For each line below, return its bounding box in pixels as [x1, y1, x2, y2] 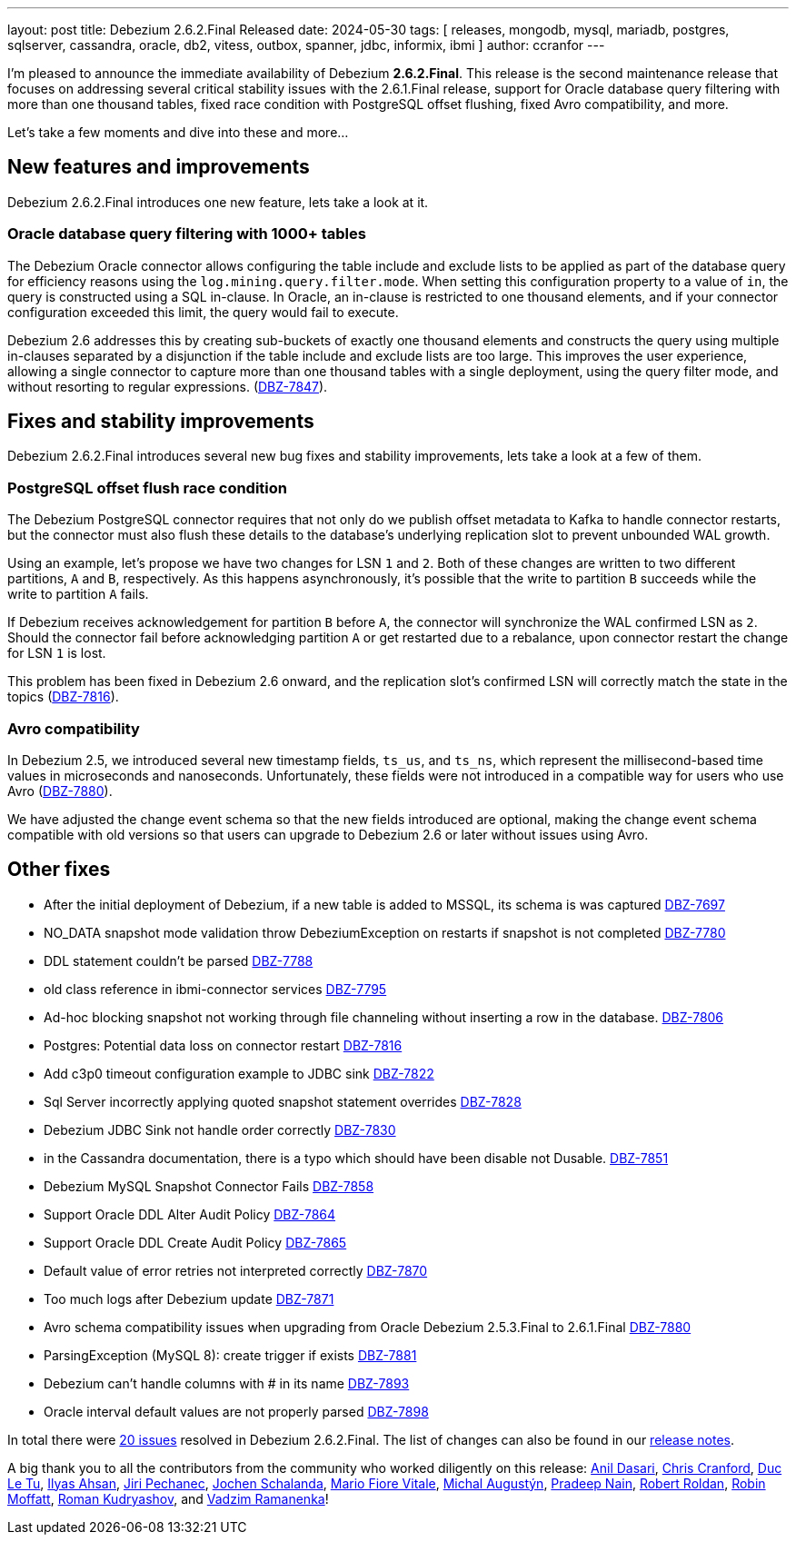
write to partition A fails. [7, 586, 149, 602]
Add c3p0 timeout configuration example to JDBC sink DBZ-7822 [44, 1065, 434, 1081]
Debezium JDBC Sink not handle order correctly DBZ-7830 [44, 1121, 396, 1138]
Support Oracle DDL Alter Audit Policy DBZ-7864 [44, 1206, 336, 1222]
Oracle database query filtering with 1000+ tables [7, 224, 366, 244]
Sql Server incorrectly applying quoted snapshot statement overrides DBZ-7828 [44, 1093, 522, 1109]
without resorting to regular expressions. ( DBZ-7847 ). [7, 378, 328, 394]
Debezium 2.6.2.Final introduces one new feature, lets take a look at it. [7, 194, 429, 210]
